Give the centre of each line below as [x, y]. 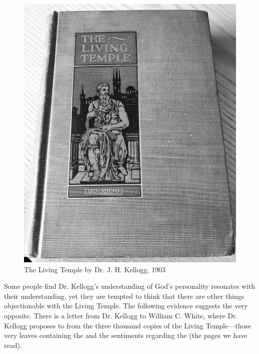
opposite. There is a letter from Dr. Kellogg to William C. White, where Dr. [121, 315]
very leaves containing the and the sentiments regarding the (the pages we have [126, 335]
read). [13, 345]
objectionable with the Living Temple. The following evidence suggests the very [126, 306]
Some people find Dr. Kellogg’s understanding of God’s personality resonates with [130, 286]
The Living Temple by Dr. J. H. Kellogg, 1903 [95, 269]
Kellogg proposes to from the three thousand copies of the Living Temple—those [128, 325]
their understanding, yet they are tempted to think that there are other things [124, 296]
